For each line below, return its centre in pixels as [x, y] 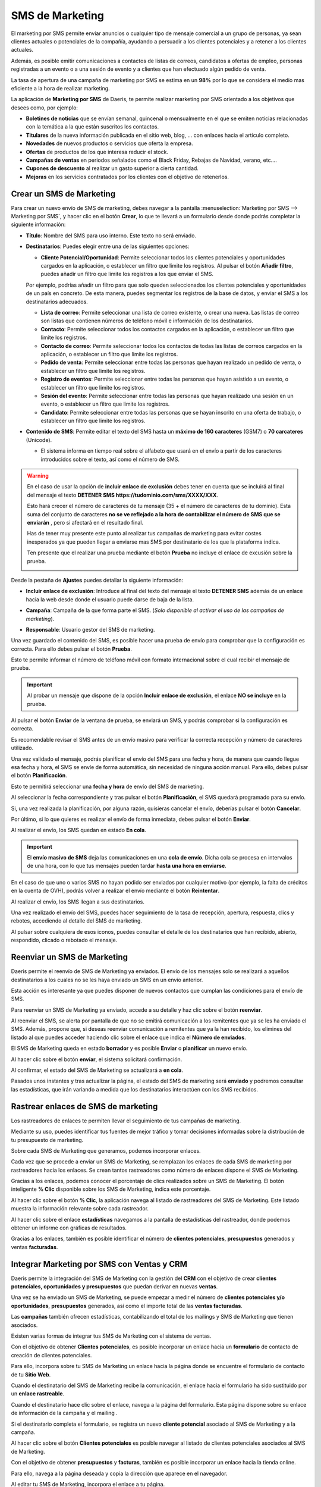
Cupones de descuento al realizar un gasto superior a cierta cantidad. [112, 168]
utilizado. [22, 748]
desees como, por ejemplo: [45, 108]
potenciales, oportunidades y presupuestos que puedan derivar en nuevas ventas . [114, 1287]
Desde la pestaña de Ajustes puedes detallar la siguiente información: [97, 580]
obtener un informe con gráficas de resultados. [69, 1228]
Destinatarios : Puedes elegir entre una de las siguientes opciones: [108, 246]
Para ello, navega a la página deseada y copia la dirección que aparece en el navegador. [119, 1473]
